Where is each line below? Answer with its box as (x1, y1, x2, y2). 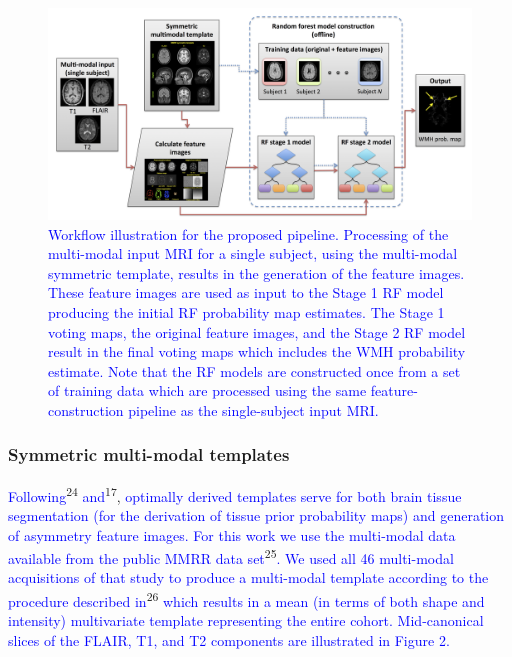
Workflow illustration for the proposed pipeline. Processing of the (48, 223, 449, 244)
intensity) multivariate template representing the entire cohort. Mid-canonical (8, 610, 484, 631)
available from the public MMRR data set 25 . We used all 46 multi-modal (8, 545, 454, 568)
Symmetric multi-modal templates (8, 442, 290, 467)
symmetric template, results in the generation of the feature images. (48, 262, 465, 283)
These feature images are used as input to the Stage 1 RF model (48, 282, 444, 303)
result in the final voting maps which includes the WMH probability (48, 341, 466, 362)
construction (48, 399, 124, 420)
